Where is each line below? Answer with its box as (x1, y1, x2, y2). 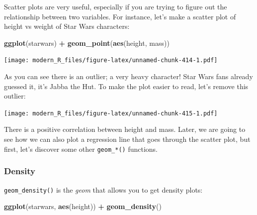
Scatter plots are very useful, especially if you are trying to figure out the (4, 1, 227, 11)
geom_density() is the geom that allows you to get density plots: (4, 184, 203, 195)
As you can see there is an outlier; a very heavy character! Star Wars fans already (4, 71, 253, 82)
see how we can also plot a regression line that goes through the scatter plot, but (4, 134, 251, 144)
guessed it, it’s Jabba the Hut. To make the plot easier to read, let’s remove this (4, 81, 249, 91)
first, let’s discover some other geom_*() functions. (4, 143, 158, 154)
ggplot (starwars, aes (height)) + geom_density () (4, 201, 162, 212)
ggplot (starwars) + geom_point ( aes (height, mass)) (4, 37, 170, 48)
